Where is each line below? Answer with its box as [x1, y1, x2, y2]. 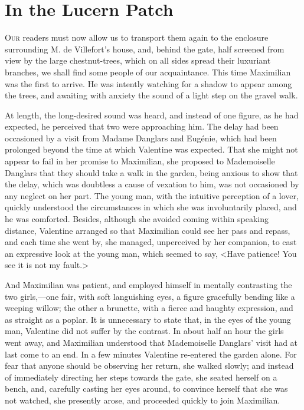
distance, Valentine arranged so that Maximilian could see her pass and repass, [5, 224, 290, 236]
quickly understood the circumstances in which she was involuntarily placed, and [5, 201, 297, 213]
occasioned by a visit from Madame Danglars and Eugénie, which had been [5, 131, 277, 144]
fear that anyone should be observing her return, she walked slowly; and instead [5, 359, 294, 372]
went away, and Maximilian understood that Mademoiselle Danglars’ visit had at [5, 336, 298, 348]
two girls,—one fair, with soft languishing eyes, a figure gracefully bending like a [5, 290, 295, 302]
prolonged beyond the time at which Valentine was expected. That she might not [5, 143, 298, 156]
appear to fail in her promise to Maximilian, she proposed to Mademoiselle [5, 155, 275, 167]
